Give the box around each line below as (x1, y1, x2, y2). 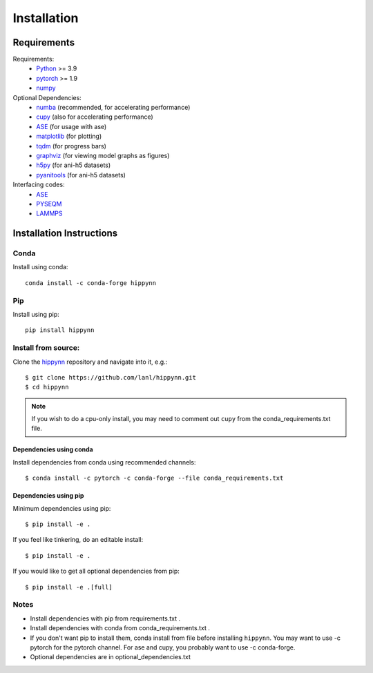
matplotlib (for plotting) (36, 132, 102, 141)
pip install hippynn (25, 326, 95, 334)
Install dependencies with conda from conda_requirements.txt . (30, 624, 210, 632)
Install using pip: (12, 311, 60, 318)
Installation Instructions (12, 228, 118, 240)
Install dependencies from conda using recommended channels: (12, 458, 196, 466)
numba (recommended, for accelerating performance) (36, 104, 191, 112)
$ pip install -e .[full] (25, 583, 113, 591)
